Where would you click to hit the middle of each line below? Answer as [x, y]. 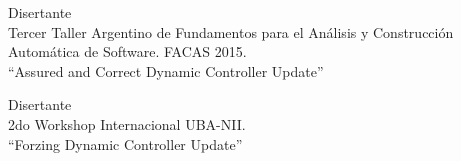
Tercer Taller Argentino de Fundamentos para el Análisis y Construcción [231, 31]
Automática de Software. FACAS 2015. [127, 51]
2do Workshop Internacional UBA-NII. [127, 123]
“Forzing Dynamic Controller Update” [125, 143]
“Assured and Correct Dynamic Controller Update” [166, 70]
